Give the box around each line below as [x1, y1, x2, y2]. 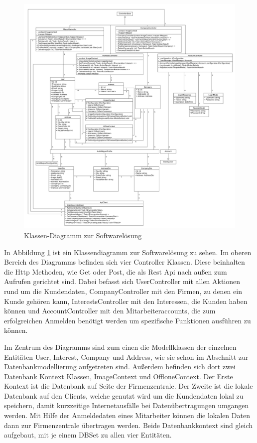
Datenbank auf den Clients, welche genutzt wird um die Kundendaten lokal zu [4, 390, 244, 401]
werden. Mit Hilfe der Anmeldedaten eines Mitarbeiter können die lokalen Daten [4, 410, 250, 421]
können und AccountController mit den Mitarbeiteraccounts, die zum [4, 305, 216, 316]
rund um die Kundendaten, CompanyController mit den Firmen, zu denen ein [4, 286, 242, 296]
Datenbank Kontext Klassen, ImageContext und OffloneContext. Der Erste [4, 371, 233, 381]
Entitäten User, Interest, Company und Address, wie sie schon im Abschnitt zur [4, 351, 249, 362]
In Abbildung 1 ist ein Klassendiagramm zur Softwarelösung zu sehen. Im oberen [4, 247, 252, 257]
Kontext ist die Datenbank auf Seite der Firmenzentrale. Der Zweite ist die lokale [4, 381, 253, 391]
